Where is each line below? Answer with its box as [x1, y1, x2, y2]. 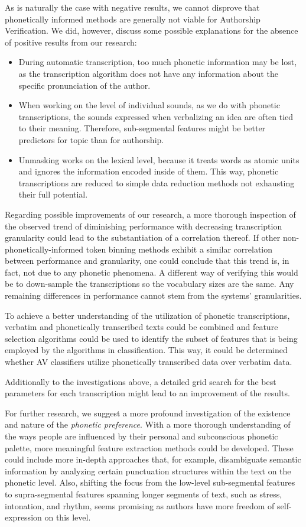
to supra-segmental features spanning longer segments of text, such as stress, [5, 487, 282, 500]
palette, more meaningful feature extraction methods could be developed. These [5, 441, 294, 454]
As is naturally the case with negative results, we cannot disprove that [5, 1, 260, 13]
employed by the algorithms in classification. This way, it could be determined [5, 344, 288, 356]
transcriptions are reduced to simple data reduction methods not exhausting [18, 176, 295, 189]
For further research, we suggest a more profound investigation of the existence [5, 406, 291, 419]
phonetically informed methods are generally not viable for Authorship [5, 12, 261, 25]
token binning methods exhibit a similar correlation [86, 243, 273, 255]
